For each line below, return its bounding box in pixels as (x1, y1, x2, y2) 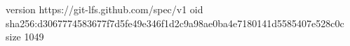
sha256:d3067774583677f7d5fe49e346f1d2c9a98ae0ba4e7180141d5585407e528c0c (6, 15, 344, 30)
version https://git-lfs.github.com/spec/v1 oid (6, 2, 203, 16)
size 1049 (6, 29, 44, 44)
